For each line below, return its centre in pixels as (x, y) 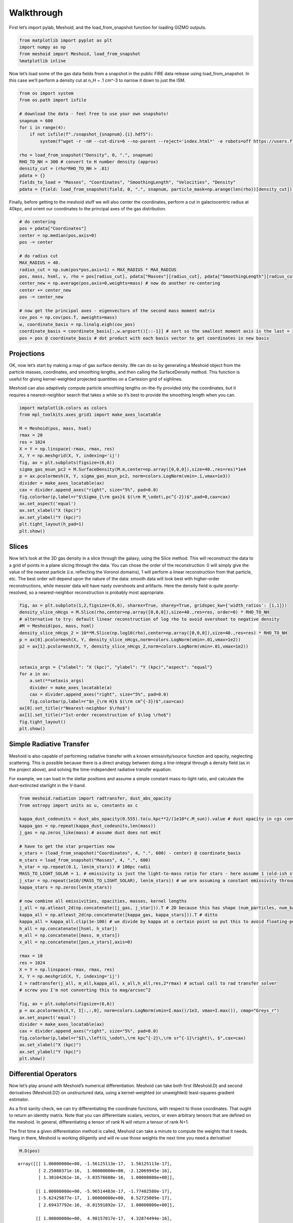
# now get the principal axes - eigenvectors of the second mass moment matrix (117, 310)
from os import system (46, 93)
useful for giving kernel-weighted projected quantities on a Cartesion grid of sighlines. (96, 379)
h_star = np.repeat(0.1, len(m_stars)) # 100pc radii (85, 867)
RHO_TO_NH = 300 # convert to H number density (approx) (89, 162)
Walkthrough (36, 13)
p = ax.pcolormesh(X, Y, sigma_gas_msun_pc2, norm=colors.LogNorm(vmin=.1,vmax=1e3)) (125, 476)
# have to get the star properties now (67, 846)
